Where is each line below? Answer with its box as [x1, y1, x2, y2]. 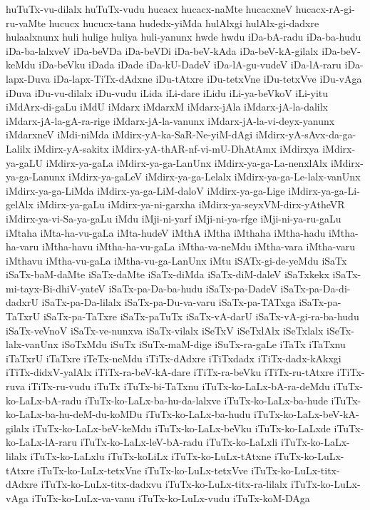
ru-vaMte [6, 15, 46, 30]
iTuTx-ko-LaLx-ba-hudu [145, 407, 251, 422]
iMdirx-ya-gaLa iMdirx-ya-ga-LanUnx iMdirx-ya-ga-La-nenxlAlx [46, 155, 328, 170]
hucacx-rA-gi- [295, 1, 355, 16]
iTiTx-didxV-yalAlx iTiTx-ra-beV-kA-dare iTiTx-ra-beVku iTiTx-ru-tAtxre [6, 364, 334, 379]
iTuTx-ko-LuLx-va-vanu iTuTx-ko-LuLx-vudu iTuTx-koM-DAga [31, 490, 310, 505]
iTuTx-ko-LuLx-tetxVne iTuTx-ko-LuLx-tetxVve [37, 462, 248, 477]
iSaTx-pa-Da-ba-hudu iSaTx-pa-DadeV [108, 280, 277, 295]
